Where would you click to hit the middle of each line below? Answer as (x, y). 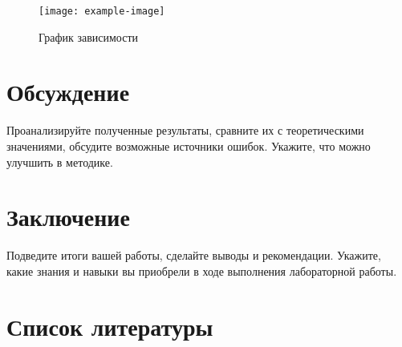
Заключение (68, 217)
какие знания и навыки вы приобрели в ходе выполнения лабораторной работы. (202, 270)
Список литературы (110, 326)
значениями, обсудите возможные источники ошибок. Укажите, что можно (189, 145)
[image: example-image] (102, 11)
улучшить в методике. (60, 161)
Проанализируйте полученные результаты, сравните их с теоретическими (185, 130)
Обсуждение (68, 92)
